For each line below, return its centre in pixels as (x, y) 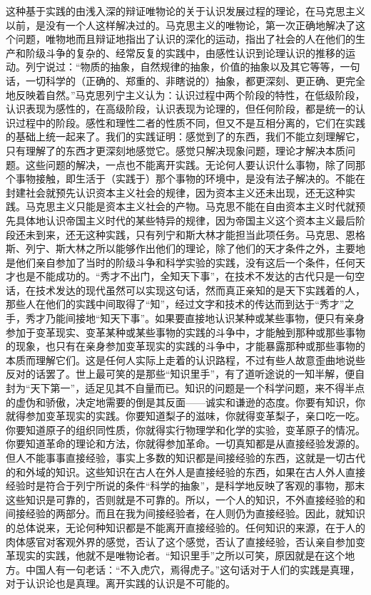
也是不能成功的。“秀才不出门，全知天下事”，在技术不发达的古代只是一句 (185, 276)
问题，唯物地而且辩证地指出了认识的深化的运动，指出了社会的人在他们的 (185, 39)
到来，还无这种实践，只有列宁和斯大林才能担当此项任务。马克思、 (190, 234)
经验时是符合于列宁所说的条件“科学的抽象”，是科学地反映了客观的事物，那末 (185, 486)
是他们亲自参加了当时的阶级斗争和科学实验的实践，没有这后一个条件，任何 (181, 262)
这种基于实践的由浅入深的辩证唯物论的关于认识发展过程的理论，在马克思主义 (185, 11)
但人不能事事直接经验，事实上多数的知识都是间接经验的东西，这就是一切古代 (185, 457)
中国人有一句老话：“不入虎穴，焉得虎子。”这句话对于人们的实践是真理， (193, 569)
